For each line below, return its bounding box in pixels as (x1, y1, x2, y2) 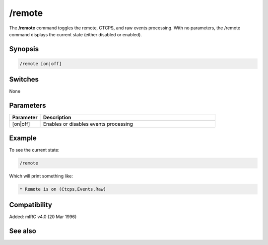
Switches (9, 75, 39, 84)
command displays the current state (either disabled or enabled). (9, 31, 142, 37)
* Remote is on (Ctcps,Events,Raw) (19, 186, 106, 192)
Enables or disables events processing (43, 121, 134, 128)
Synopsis (9, 45, 39, 53)
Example (9, 134, 37, 142)
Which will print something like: (9, 173, 73, 179)
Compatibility (9, 201, 52, 209)
